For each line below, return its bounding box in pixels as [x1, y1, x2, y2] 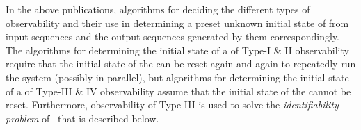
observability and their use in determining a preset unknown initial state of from [6, 15, 349, 30]
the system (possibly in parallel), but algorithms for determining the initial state [6, 70, 349, 84]
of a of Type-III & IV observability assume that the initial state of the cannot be [6, 83, 351, 98]
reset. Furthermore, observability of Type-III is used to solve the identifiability [6, 97, 339, 112]
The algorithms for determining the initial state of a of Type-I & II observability [6, 42, 349, 57]
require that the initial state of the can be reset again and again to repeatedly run [6, 56, 356, 71]
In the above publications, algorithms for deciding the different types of [6, 2, 310, 16]
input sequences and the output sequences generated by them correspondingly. [6, 29, 340, 44]
